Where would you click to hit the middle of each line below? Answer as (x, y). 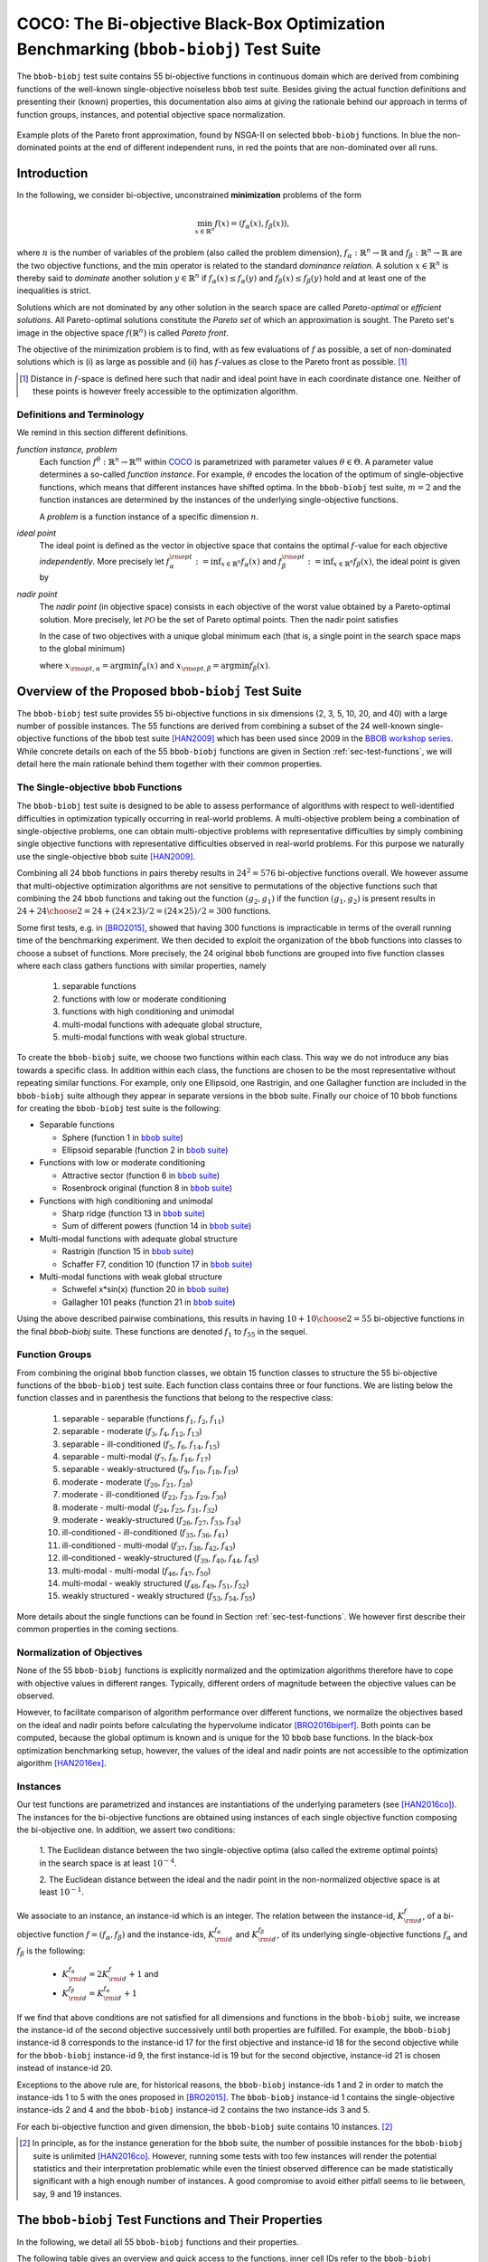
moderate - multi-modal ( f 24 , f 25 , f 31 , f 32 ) (140, 1508)
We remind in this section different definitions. (103, 432)
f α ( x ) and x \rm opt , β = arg (187, 666)
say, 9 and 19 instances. (77, 2193)
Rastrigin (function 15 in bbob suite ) (128, 1251)
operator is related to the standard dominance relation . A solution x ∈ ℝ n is (310, 265)
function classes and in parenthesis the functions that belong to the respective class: (175, 1398)
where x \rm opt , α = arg (81, 666)
